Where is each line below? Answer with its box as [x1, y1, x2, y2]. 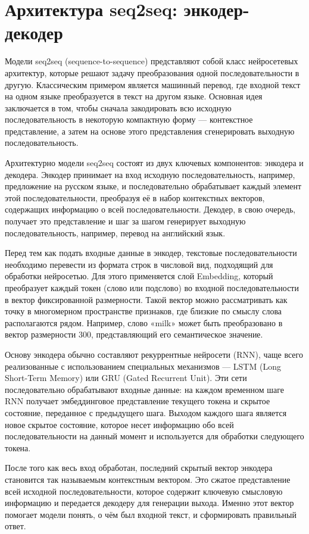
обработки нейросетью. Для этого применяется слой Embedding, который [5, 270, 273, 282]
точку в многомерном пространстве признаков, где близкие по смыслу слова [5, 305, 282, 317]
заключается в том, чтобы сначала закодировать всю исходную [5, 101, 232, 114]
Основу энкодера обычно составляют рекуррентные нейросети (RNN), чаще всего [5, 348, 303, 360]
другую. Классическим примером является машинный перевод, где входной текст [5, 78, 301, 90]
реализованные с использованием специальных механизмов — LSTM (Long [5, 360, 281, 372]
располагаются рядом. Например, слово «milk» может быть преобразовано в [5, 316, 283, 329]
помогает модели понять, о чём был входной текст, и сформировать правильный [5, 508, 296, 520]
